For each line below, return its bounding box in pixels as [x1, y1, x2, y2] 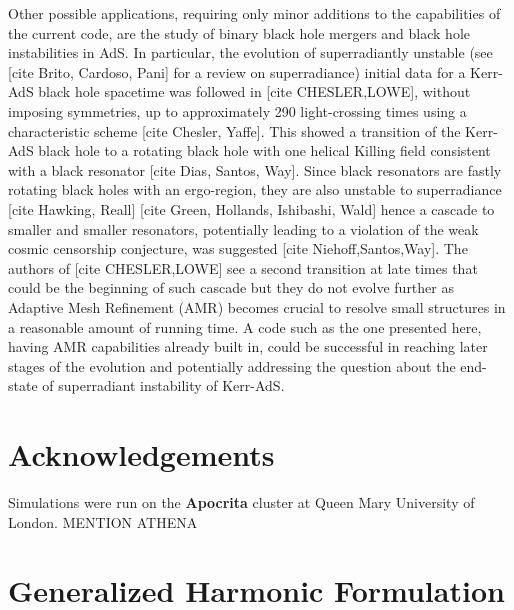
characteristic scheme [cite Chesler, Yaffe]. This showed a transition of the [8, 120, 461, 141]
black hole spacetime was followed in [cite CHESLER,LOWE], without [38, 81, 471, 102]
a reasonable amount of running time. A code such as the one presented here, [8, 316, 482, 337]
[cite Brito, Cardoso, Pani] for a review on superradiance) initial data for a [8, 61, 466, 82]
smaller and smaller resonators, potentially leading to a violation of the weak [8, 218, 479, 239]
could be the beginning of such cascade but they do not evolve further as [8, 277, 454, 298]
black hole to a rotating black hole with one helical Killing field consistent [38, 140, 491, 161]
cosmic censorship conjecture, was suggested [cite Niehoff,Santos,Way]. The [8, 238, 468, 259]
